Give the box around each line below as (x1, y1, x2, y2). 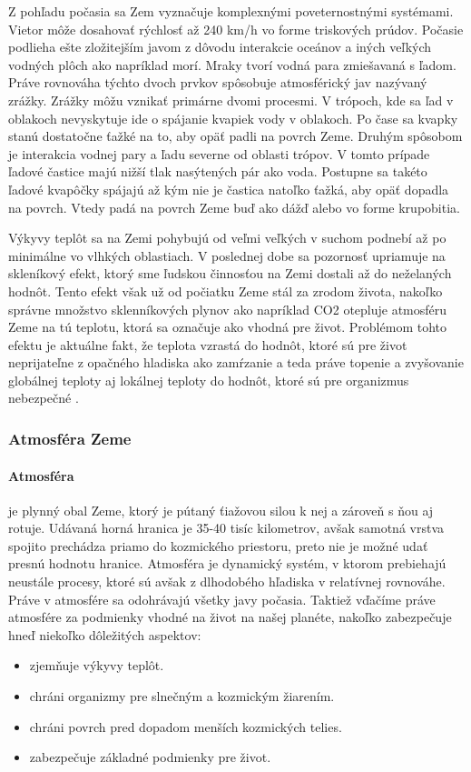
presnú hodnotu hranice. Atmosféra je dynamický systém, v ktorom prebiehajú (8, 554, 446, 573)
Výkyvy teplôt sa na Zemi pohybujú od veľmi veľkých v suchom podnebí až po (8, 228, 446, 247)
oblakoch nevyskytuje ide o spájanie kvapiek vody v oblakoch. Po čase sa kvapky (8, 108, 458, 127)
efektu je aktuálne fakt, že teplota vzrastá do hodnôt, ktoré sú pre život (8, 335, 407, 354)
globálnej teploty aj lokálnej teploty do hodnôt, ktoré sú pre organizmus (8, 370, 409, 389)
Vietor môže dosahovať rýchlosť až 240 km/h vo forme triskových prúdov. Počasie (8, 19, 464, 38)
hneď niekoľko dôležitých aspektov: (8, 625, 201, 644)
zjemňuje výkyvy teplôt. (29, 656, 164, 675)
